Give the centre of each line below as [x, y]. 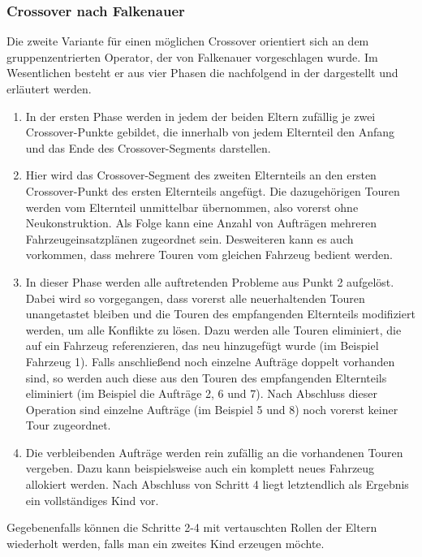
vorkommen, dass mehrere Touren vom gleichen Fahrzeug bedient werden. [209, 255]
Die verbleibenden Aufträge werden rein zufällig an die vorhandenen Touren [214, 452]
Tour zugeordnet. [68, 425]
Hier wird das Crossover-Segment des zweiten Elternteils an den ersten [201, 175]
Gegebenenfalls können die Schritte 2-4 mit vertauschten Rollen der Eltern [192, 527]
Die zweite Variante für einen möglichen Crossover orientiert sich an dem [188, 41]
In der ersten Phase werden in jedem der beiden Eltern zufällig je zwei [200, 116]
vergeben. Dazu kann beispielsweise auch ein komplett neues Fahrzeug [200, 468]
